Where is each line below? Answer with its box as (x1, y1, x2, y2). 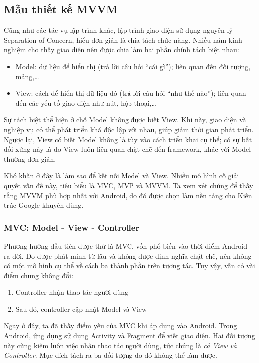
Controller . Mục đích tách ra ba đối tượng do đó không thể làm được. (4, 350, 217, 360)
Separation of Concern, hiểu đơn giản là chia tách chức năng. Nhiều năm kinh (4, 34, 242, 45)
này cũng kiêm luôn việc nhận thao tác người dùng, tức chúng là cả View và (4, 340, 237, 350)
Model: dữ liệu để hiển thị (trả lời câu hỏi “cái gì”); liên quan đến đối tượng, (15, 61, 251, 71)
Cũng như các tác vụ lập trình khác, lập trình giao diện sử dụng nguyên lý (4, 25, 233, 35)
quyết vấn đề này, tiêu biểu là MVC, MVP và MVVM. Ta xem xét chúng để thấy (4, 180, 253, 190)
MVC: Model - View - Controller (4, 221, 140, 233)
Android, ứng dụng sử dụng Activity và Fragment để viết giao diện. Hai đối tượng (4, 330, 255, 341)
